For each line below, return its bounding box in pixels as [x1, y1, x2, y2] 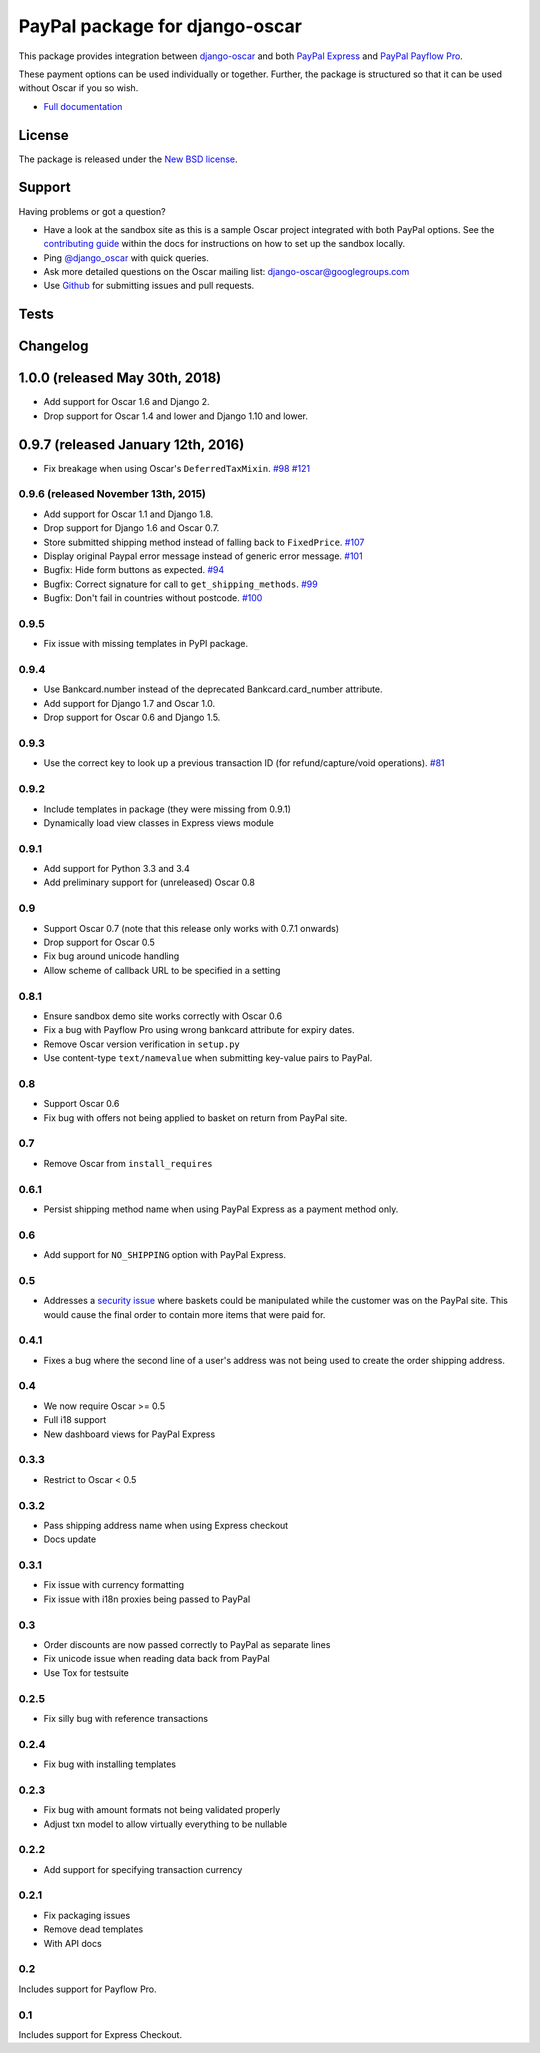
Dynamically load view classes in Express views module [43, 816, 274, 829]
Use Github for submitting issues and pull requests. [43, 280, 255, 292]
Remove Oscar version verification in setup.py [43, 1038, 240, 1050]
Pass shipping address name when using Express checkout [43, 1519, 289, 1531]
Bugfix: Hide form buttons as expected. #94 [43, 564, 225, 576]
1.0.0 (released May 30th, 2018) [18, 370, 222, 387]
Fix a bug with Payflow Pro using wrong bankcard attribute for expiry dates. [43, 1024, 355, 1036]
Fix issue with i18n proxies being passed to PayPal [43, 1593, 251, 1605]
